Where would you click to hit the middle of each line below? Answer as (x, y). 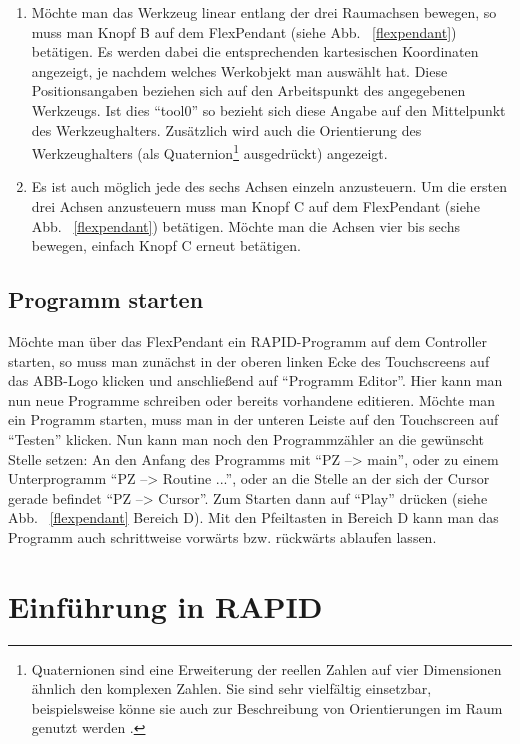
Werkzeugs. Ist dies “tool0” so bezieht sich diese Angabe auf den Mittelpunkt (268, 109)
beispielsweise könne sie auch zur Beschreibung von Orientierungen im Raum (267, 707)
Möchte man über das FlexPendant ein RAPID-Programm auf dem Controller (248, 340)
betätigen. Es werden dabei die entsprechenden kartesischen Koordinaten (255, 51)
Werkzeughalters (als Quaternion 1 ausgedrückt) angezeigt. (209, 151)
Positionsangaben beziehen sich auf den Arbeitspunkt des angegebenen (248, 90)
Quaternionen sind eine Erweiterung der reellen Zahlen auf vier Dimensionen (266, 668)
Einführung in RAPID (165, 605)
